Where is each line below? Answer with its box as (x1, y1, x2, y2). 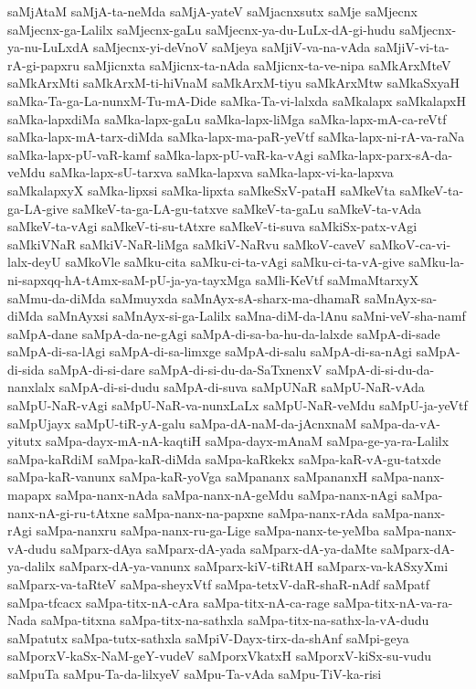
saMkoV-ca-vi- (369, 234, 451, 253)
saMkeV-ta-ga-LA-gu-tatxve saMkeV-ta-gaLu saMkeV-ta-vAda (72, 198, 422, 217)
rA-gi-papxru (7, 55, 80, 74)
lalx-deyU (7, 252, 61, 271)
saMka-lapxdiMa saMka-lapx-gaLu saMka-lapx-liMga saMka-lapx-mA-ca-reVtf (7, 109, 447, 128)
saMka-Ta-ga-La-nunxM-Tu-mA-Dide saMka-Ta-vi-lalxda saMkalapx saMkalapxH (7, 90, 466, 110)
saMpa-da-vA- (361, 413, 440, 432)
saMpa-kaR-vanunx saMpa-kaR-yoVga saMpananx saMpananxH (7, 467, 368, 486)
